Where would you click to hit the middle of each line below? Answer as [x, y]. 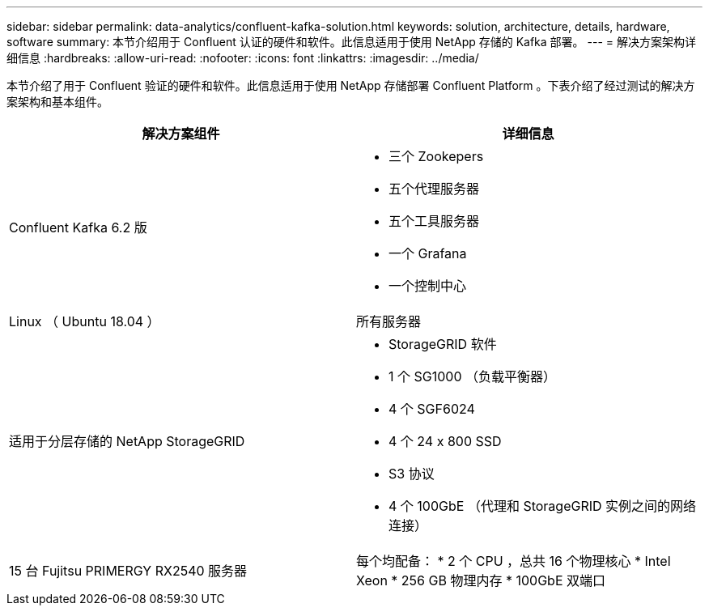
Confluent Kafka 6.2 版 [78, 227]
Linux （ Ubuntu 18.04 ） [85, 321]
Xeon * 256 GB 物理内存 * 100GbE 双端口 [481, 580]
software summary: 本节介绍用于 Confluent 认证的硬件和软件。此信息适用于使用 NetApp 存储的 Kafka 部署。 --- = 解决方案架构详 [351, 42]
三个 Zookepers [436, 156]
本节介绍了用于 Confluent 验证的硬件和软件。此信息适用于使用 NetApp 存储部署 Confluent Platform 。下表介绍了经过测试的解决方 [351, 85]
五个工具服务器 [434, 221]
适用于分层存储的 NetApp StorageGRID [127, 441]
